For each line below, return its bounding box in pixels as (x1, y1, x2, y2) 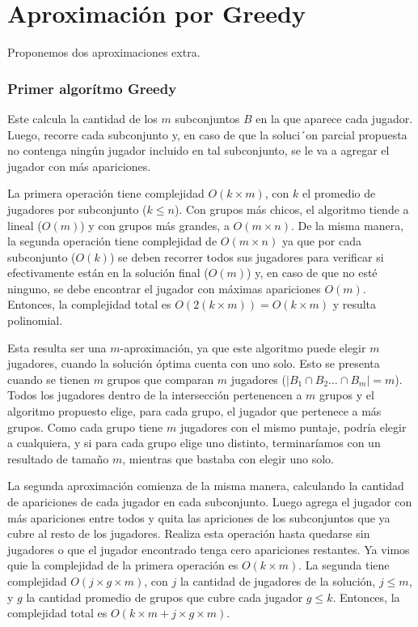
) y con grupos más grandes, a (80, 216, 230, 233)
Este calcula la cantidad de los (7, 109, 158, 126)
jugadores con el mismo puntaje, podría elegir (179, 418, 407, 435)
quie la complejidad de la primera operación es (7, 557, 239, 574)
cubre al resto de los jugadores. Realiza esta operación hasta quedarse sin (7, 525, 370, 542)
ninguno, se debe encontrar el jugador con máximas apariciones (7, 279, 321, 296)
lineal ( (7, 216, 42, 233)
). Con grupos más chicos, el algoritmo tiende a (174, 200, 409, 217)
